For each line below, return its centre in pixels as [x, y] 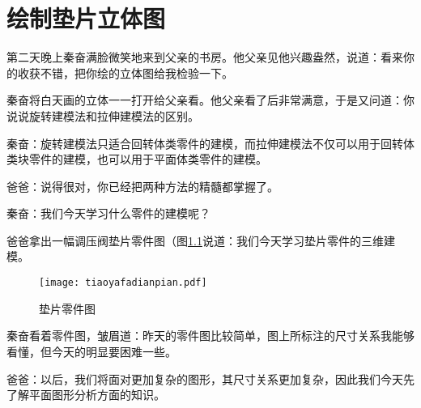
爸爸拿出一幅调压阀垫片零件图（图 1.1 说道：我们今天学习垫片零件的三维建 [201, 240]
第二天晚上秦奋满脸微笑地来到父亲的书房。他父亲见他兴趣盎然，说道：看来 [205, 57]
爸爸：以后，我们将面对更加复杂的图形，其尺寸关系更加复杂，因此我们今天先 [210, 378]
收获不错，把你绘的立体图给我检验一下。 [125, 72]
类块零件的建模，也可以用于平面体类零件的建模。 [137, 159]
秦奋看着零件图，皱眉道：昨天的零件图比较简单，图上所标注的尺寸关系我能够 [210, 336]
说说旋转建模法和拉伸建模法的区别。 [103, 115]
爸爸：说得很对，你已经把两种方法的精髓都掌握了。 [142, 186]
